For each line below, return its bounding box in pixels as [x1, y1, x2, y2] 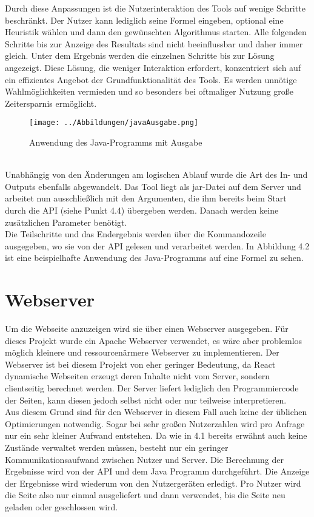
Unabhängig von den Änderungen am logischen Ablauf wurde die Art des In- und [5, 168, 308, 181]
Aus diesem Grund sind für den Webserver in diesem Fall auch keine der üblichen [5, 405, 307, 418]
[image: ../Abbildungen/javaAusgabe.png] [29, 118, 199, 127]
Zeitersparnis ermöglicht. [5, 96, 97, 109]
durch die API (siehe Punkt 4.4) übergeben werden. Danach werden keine [5, 203, 279, 216]
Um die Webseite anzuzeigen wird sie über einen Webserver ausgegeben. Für [5, 322, 289, 335]
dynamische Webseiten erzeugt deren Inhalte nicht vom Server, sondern [5, 370, 270, 382]
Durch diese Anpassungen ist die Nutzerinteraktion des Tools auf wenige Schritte [5, 2, 306, 14]
